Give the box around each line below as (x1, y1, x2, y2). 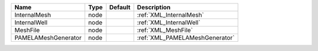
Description (137, 3, 171, 11)
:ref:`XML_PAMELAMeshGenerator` (137, 34, 235, 42)
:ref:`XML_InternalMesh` (137, 11, 204, 19)
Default (109, 3, 131, 11)
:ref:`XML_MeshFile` (137, 26, 193, 34)
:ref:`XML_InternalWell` (137, 19, 201, 26)
